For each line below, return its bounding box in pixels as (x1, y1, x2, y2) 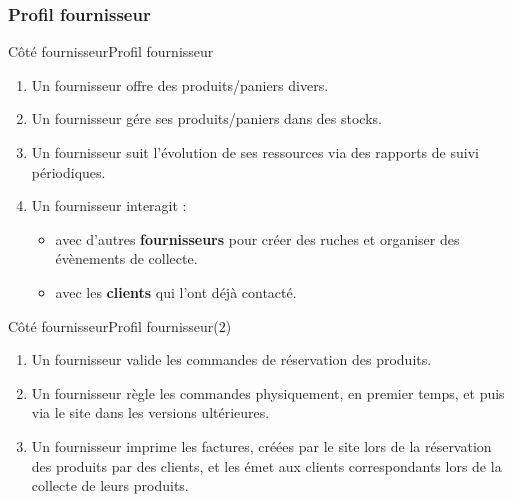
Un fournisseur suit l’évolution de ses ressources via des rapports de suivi (31, 142, 479, 162)
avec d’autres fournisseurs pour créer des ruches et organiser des (55, 228, 460, 249)
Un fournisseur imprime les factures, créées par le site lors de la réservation (31, 435, 492, 456)
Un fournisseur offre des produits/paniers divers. (31, 74, 329, 95)
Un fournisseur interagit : (31, 195, 187, 216)
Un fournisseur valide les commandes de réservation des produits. (31, 349, 432, 370)
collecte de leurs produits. (31, 475, 189, 496)
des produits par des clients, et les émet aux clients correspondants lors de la (31, 455, 502, 476)
